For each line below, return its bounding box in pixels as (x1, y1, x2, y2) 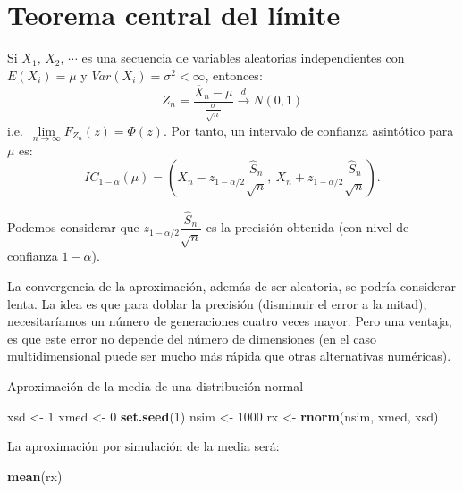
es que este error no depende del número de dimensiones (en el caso (7, 329, 377, 347)
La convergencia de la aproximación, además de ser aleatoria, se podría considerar (7, 277, 457, 295)
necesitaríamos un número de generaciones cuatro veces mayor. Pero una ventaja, (7, 312, 452, 330)
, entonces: (205, 65, 263, 84)
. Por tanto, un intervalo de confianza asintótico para (163, 121, 454, 139)
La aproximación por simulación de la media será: (7, 437, 280, 455)
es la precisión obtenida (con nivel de (206, 218, 409, 237)
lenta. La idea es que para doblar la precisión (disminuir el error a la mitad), (7, 294, 427, 313)
